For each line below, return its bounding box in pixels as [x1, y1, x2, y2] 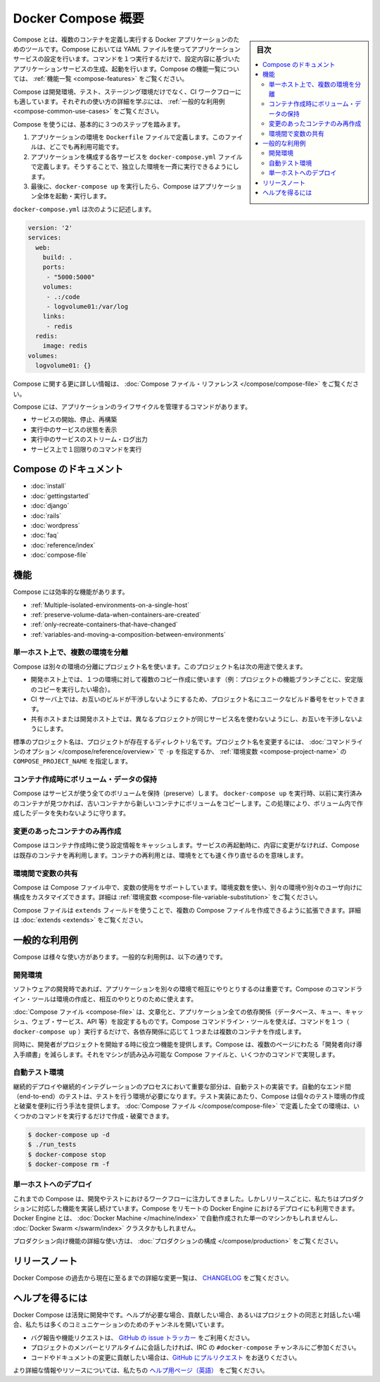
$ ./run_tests [27, 1141, 77, 1148]
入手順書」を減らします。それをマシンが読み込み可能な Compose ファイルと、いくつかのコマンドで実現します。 [13, 1050, 339, 1058]
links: [42, 312, 65, 320]
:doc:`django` [30, 502, 70, 510]
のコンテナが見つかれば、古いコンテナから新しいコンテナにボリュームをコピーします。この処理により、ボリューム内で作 [13, 799, 363, 807]
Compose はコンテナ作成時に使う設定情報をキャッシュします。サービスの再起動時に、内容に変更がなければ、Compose [13, 841, 360, 849]
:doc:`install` [30, 482, 67, 490]
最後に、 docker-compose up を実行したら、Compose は [30, 182, 200, 191]
